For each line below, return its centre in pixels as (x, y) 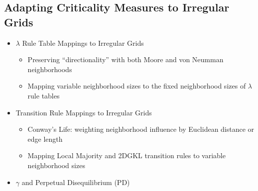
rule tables (44, 95)
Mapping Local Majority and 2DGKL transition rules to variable (127, 155)
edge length (45, 139)
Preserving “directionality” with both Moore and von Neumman (126, 59)
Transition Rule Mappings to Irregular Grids (84, 112)
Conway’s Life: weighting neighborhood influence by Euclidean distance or (141, 129)
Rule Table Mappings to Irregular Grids (83, 43)
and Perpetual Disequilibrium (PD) (76, 182)
